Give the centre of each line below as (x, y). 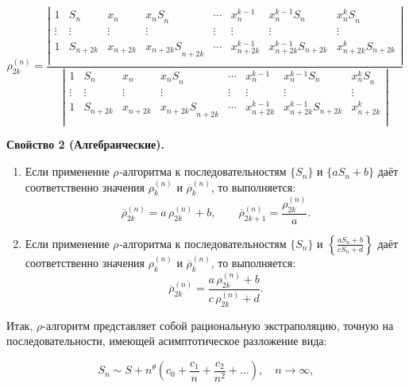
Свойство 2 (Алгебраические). (85, 144)
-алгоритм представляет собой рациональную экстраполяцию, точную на (218, 325)
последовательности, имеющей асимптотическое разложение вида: (167, 341)
